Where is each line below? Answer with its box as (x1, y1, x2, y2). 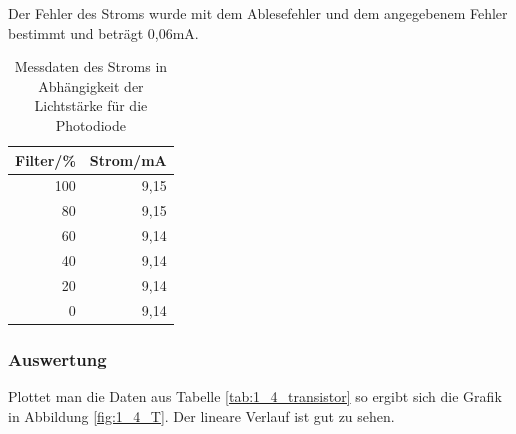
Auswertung (8, 346, 107, 371)
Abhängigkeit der (38, 75, 144, 96)
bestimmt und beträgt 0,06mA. (8, 22, 199, 43)
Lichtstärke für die (34, 95, 148, 116)
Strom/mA (89, 149, 167, 170)
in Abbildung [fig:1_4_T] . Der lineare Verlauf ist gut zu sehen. (8, 405, 395, 426)
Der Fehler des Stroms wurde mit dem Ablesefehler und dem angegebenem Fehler (8, 3, 508, 23)
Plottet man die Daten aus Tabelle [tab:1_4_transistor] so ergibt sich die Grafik (8, 385, 502, 406)
